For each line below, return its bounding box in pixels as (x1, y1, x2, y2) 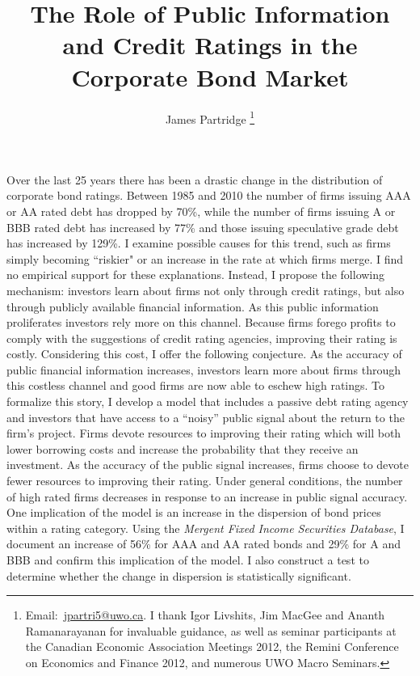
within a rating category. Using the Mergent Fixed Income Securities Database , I (6, 519, 405, 536)
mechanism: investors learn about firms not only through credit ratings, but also (6, 281, 405, 298)
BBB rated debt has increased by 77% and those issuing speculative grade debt (6, 218, 399, 235)
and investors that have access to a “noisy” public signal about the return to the (6, 408, 405, 425)
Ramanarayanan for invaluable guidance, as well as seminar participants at (25, 622, 397, 639)
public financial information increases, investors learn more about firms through (6, 361, 401, 378)
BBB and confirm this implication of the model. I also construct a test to (6, 551, 369, 568)
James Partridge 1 (165, 108, 255, 127)
